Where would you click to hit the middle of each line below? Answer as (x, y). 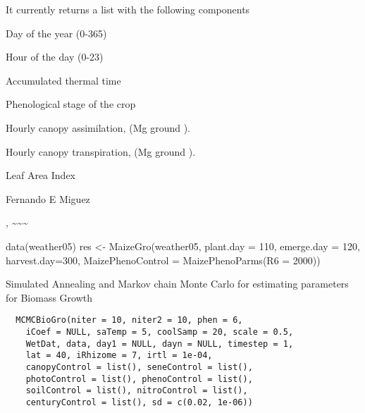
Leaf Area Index (41, 175)
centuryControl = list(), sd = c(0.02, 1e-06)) (139, 402)
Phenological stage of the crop (71, 104)
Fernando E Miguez (48, 198)
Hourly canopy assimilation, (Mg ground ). (98, 127)
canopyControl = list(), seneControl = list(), (139, 367)
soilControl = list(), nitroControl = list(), (137, 391)
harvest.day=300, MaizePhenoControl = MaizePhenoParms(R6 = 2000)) (163, 260)
